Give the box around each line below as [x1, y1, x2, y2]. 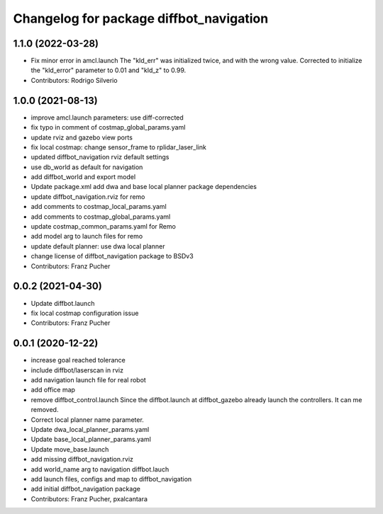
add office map [30, 386, 76, 394]
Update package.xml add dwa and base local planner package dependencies [30, 183, 257, 191]
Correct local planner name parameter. [30, 415, 145, 424]
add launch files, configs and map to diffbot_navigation [30, 474, 192, 483]
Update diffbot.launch [30, 299, 95, 307]
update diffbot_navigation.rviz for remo [30, 192, 145, 201]
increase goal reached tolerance [30, 356, 126, 365]
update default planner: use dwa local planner [30, 241, 166, 251]
